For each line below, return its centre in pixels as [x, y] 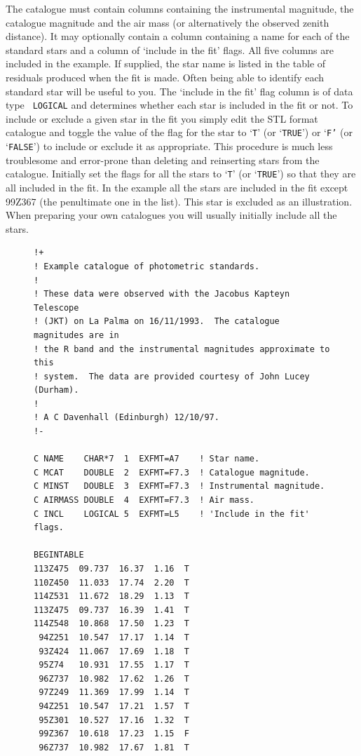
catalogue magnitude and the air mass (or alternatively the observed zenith [168, 22]
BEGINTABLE [59, 555]
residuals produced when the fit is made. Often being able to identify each [165, 77]
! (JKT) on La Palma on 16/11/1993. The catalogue [157, 322]
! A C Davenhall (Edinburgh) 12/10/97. [127, 418]
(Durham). [56, 390]
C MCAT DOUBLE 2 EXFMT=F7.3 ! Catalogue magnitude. [172, 472]
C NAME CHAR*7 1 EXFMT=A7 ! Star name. [147, 459]
